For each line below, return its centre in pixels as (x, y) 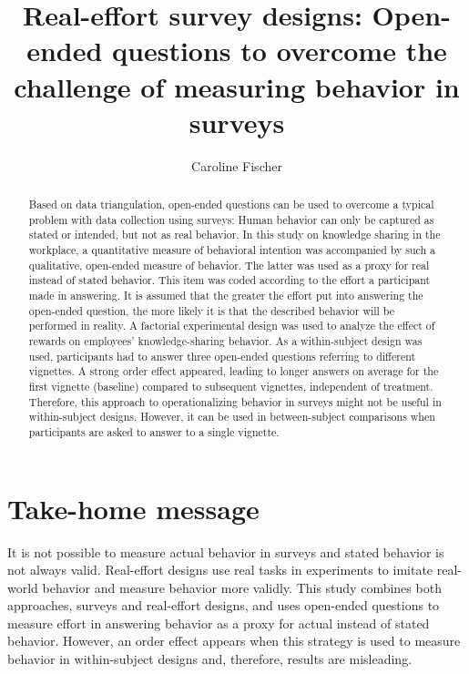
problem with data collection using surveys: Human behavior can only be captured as (231, 219)
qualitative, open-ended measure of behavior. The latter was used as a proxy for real (229, 265)
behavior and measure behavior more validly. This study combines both (242, 587)
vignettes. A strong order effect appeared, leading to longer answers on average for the (234, 371)
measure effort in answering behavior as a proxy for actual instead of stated (219, 623)
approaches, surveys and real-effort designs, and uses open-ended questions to (224, 605)
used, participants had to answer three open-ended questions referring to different (222, 356)
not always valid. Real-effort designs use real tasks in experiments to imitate (220, 570)
